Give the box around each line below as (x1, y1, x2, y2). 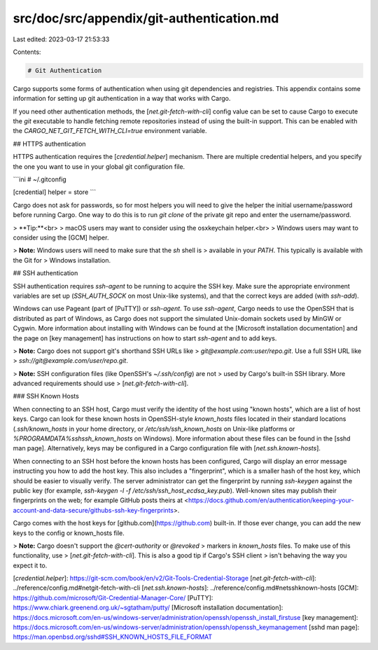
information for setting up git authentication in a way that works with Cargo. (13, 95, 231, 103)
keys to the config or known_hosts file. (13, 529, 125, 537)
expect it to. (13, 561, 48, 569)
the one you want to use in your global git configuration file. (13, 162, 185, 171)
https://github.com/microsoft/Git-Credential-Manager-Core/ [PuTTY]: (13, 593, 213, 602)
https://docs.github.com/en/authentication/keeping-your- (188, 496, 354, 504)
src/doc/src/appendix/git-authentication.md (13, 11, 279, 26)
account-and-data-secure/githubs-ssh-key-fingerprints (13, 506, 174, 514)
